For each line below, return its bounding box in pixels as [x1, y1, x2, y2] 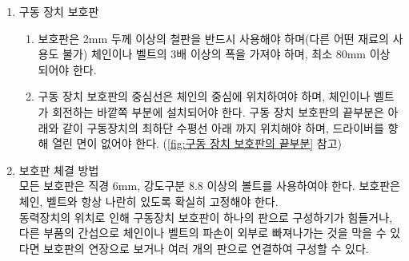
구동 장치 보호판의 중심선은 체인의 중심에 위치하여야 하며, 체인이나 [38, 88, 371, 105]
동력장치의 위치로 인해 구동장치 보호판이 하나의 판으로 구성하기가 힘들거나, [18, 208, 393, 225]
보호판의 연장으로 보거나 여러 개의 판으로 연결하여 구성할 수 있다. [43, 239, 369, 256]
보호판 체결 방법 [18, 161, 99, 178]
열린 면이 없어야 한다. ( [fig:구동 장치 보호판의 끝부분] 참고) [52, 135, 343, 152]
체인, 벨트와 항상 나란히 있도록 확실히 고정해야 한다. [18, 192, 279, 209]
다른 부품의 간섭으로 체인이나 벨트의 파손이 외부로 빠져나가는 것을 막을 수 [18, 224, 387, 241]
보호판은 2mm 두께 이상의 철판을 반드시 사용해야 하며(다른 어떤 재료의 [38, 30, 389, 46]
